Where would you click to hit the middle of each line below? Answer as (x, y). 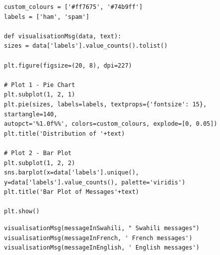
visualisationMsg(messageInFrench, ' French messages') (98, 238)
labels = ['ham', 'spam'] (47, 17)
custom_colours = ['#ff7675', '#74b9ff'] (73, 7)
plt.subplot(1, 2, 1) (40, 95)
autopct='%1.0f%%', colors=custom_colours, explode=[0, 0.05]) (111, 124)
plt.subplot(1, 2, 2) (40, 163)
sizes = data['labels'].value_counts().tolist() (86, 46)
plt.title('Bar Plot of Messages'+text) (72, 192)
